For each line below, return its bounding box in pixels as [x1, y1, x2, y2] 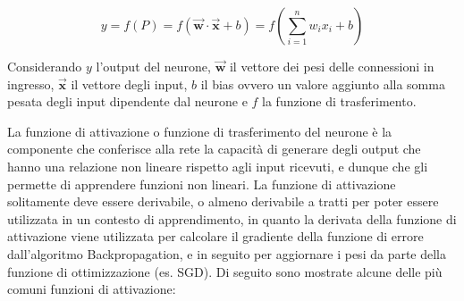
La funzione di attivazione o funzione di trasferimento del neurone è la [7, 121, 392, 140]
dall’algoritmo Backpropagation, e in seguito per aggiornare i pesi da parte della [7, 244, 447, 263]
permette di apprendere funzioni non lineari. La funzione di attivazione [7, 174, 396, 193]
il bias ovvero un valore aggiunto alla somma [200, 74, 445, 93]
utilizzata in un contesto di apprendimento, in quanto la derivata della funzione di [7, 209, 457, 228]
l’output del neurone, [96, 57, 211, 75]
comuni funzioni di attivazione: [7, 280, 176, 298]
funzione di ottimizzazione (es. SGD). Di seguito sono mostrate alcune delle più [7, 262, 443, 280]
